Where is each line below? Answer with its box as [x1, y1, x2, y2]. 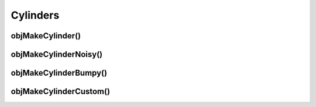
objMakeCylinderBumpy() [11, 68, 108, 78]
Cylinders [11, 9, 60, 22]
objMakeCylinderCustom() [11, 87, 111, 97]
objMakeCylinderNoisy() [11, 49, 103, 59]
